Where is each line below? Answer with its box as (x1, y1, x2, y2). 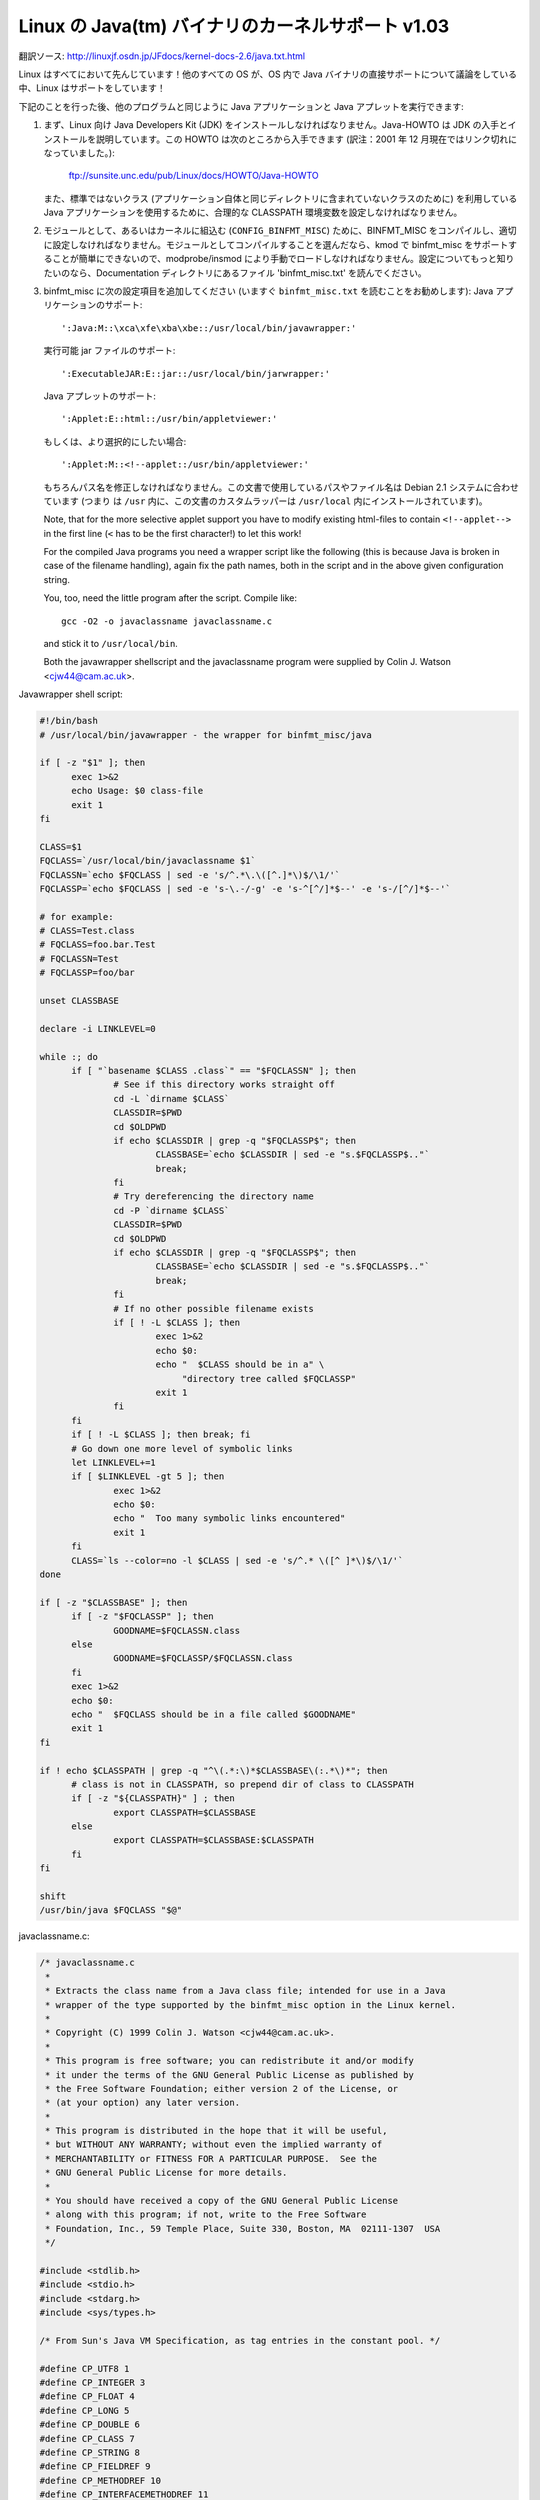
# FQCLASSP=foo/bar (39, 967, 135, 979)
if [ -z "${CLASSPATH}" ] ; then (71, 1793, 235, 1804)
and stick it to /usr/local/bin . (43, 638, 179, 650)
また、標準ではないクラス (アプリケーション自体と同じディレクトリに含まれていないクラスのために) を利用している (43, 192, 518, 204)
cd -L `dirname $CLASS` (113, 1093, 230, 1104)
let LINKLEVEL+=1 (71, 1456, 157, 1468)
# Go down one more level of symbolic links (71, 1443, 294, 1454)
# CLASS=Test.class (39, 925, 135, 937)
